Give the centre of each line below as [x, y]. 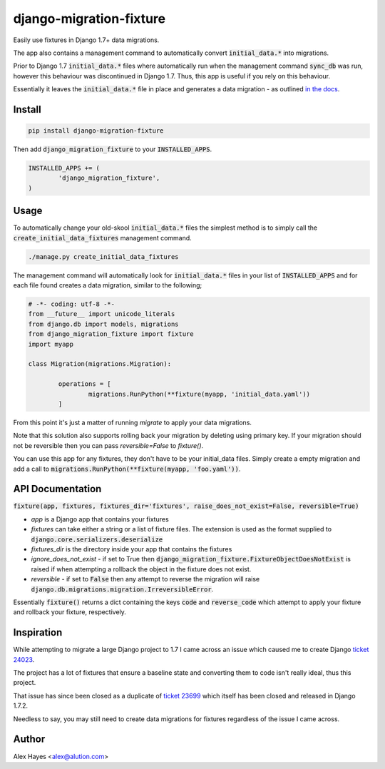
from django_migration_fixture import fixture [111, 334]
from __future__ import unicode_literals [102, 314]
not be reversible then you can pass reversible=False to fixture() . [108, 445]
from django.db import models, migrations [103, 324]
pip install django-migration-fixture [96, 131]
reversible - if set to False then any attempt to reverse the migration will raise [145, 579]
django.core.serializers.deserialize [97, 539]
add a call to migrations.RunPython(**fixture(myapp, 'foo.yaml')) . [127, 469]
